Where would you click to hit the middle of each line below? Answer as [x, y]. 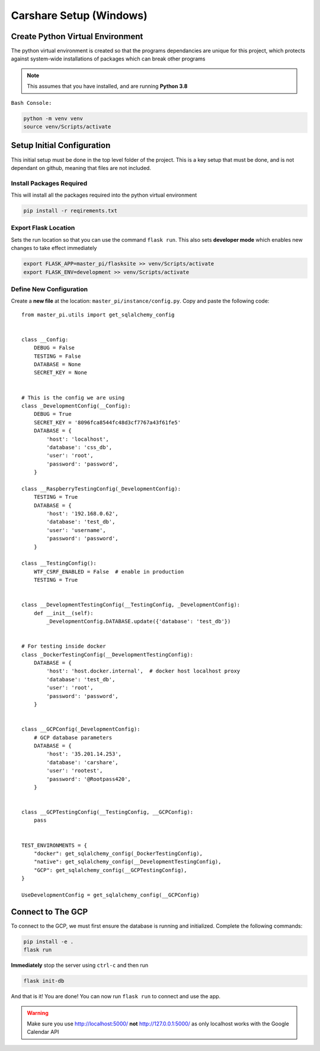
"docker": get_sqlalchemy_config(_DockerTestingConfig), [118, 854]
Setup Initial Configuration [61, 145]
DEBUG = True [52, 414]
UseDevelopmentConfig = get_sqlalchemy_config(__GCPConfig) [111, 895]
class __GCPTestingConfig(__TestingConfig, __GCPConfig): [108, 812]
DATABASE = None [57, 364]
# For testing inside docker [64, 646]
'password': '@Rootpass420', [89, 779]
